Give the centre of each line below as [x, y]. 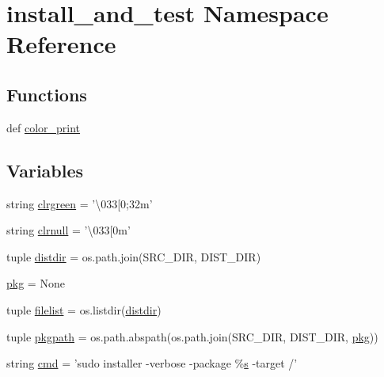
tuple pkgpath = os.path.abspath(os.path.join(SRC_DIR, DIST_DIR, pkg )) [192, 336]
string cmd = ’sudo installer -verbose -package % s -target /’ [152, 363]
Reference [61, 44]
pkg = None [36, 283]
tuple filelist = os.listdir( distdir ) [84, 309]
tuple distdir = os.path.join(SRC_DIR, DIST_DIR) [134, 256]
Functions [47, 94]
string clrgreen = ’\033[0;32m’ [80, 203]
